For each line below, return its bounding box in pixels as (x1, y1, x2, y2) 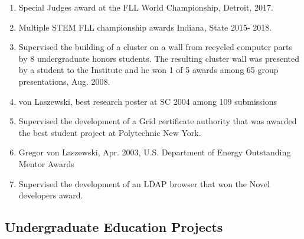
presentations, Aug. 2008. (18, 75, 110, 87)
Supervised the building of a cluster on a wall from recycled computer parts (18, 41, 293, 53)
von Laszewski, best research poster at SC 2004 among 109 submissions (18, 95, 277, 107)
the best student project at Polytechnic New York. (18, 126, 201, 138)
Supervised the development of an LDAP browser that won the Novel (18, 177, 270, 190)
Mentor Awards (18, 157, 74, 170)
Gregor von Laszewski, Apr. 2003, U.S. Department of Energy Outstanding (18, 146, 291, 158)
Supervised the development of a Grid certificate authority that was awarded (18, 115, 297, 127)
